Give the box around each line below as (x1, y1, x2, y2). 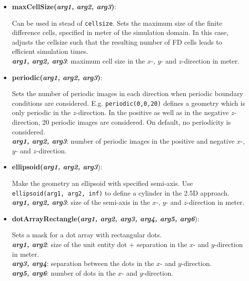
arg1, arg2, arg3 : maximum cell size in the (12, 56, 145, 66)
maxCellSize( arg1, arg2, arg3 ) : (12, 1, 117, 11)
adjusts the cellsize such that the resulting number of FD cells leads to (12, 36, 222, 47)
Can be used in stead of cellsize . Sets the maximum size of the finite (12, 17, 222, 28)
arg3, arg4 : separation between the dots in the (12, 258, 154, 268)
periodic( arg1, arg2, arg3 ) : (12, 72, 103, 82)
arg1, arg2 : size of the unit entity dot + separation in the (12, 239, 187, 249)
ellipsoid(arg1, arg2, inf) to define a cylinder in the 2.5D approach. (12, 187, 230, 198)
